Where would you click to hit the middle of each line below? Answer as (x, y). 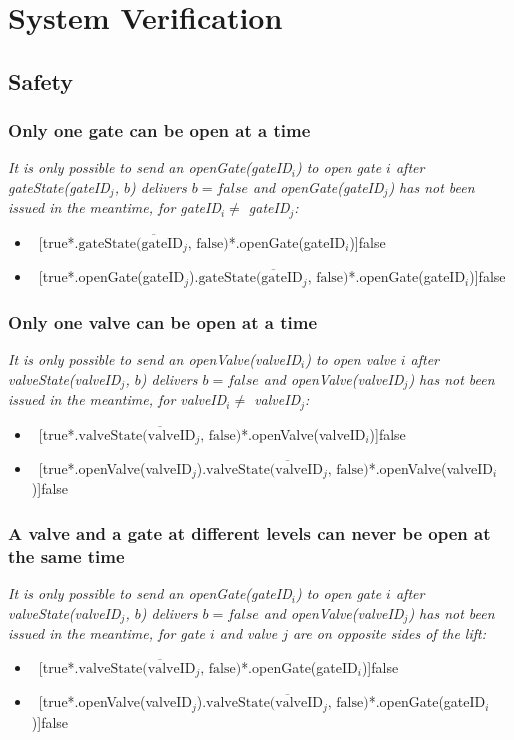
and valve (248, 633)
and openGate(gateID (318, 186)
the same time (66, 555)
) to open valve (350, 359)
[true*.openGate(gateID (111, 276)
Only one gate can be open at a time (159, 130)
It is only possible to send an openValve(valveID (154, 359)
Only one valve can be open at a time (163, 321)
